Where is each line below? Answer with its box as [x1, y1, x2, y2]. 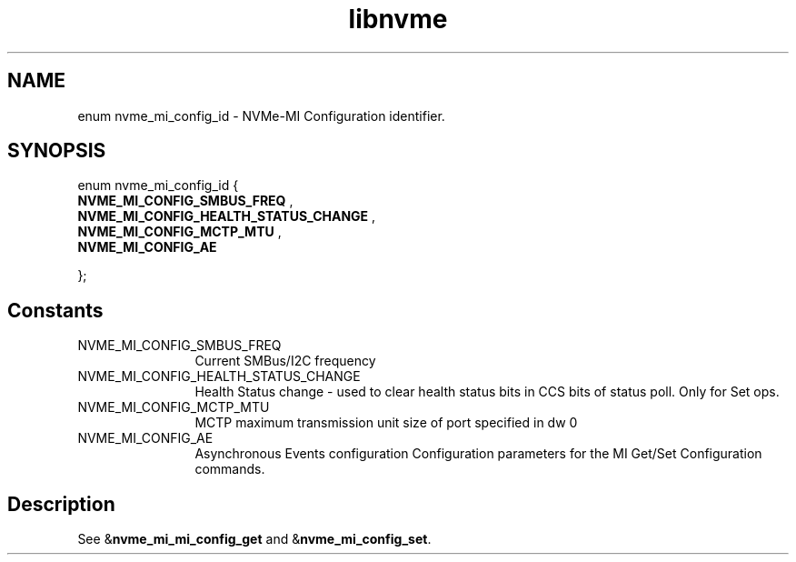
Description [7, 492, 115, 516]
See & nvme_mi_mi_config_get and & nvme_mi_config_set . [77, 531, 432, 547]
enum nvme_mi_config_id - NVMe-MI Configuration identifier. [77, 107, 445, 124]
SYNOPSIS [7, 139, 106, 163]
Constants [7, 298, 104, 322]
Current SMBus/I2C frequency [194, 353, 376, 369]
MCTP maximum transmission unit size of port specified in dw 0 [194, 415, 578, 431]
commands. [194, 461, 265, 477]
